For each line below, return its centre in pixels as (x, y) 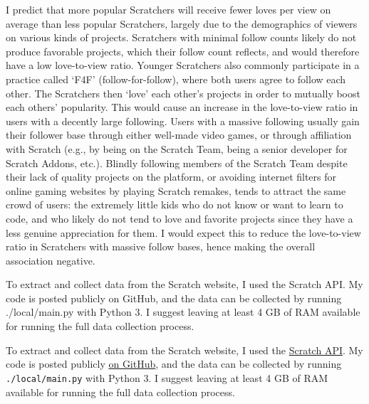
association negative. (51, 260)
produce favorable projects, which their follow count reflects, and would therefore (183, 51)
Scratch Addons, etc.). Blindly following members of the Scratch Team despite (177, 163)
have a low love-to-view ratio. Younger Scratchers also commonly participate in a (183, 65)
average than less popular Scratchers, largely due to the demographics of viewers (182, 23)
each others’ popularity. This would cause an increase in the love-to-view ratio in (182, 107)
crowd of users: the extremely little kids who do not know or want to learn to (175, 204)
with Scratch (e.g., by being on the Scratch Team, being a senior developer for (177, 148)
